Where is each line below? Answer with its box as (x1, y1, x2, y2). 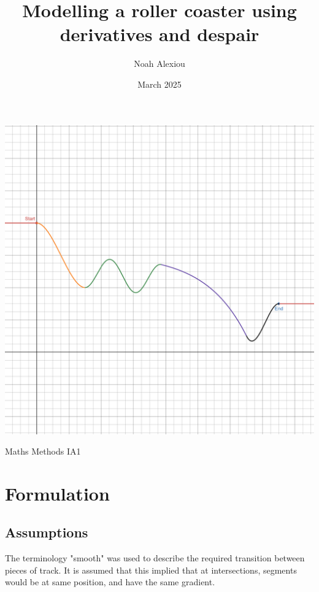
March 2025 (137, 77, 182, 90)
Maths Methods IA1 (5, 445, 81, 458)
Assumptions (5, 523, 88, 542)
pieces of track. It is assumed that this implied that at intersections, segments (5, 563, 297, 576)
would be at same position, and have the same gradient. (5, 575, 215, 588)
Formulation (5, 480, 110, 506)
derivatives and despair (60, 21, 259, 47)
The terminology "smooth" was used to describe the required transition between (5, 552, 305, 564)
